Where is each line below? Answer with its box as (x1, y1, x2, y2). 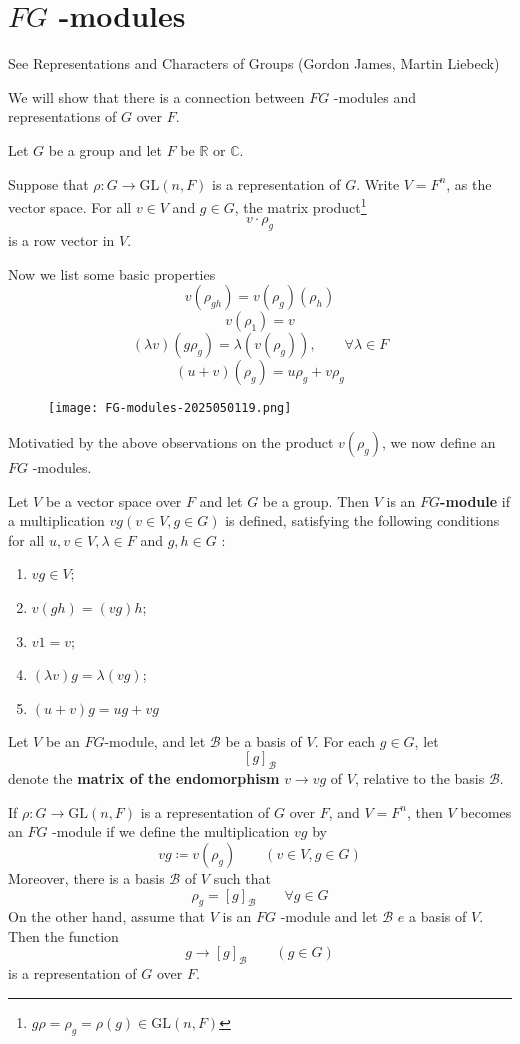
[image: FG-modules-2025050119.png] (48, 401, 292, 416)
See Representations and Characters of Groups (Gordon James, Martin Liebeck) (8, 53, 500, 74)
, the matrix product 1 (234, 194, 367, 217)
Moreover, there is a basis (8, 867, 165, 888)
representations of (8, 106, 117, 127)
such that (213, 867, 271, 888)
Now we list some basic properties (8, 263, 216, 284)
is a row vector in (8, 230, 115, 251)
